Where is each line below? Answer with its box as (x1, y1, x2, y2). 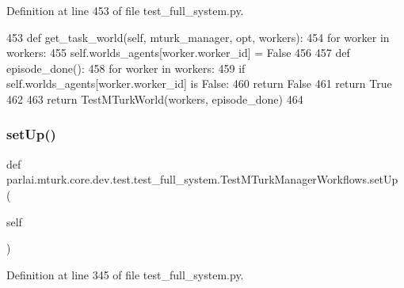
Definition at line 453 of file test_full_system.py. (6, 2, 244, 18)
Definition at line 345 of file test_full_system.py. (6, 266, 244, 282)
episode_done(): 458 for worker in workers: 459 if (6, 59, 246, 76)
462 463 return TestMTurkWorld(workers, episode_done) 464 (6, 90, 303, 107)
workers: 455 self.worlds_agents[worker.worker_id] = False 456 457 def (6, 44, 350, 61)
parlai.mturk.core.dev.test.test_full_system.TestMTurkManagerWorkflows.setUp (6, 171, 398, 188)
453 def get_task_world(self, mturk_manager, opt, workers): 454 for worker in (6, 28, 390, 45)
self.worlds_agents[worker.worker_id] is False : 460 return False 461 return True (6, 75, 392, 92)
